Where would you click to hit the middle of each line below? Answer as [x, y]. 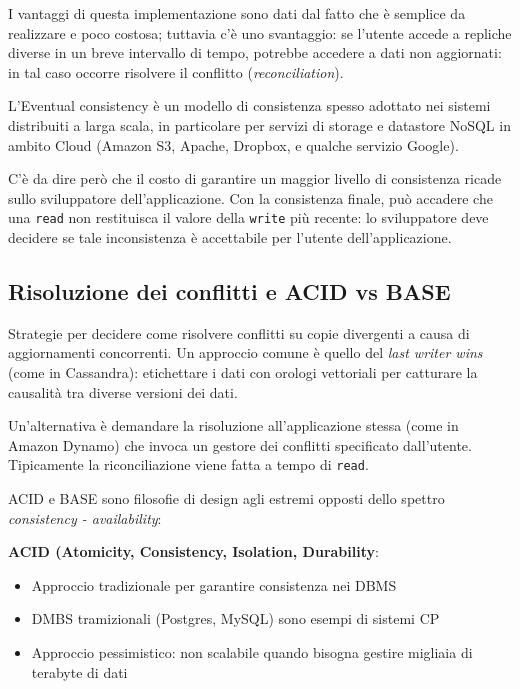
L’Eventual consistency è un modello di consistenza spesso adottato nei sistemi [249, 105]
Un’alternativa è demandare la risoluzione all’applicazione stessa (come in [233, 425]
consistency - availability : [85, 517]
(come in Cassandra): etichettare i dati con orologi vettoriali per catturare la [243, 371]
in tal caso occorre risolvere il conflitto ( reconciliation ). [176, 71]
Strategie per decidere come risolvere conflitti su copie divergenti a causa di [239, 332]
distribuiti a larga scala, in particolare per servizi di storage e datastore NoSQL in [259, 124]
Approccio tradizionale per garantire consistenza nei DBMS [214, 584]
